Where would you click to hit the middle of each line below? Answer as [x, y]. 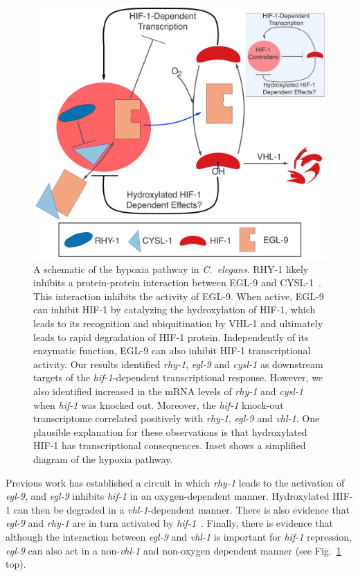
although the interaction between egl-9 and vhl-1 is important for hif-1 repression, [179, 536]
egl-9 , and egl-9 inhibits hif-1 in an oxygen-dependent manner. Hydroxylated [168, 496]
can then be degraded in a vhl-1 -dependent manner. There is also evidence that [182, 509]
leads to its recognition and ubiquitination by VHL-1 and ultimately [178, 323]
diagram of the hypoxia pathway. [103, 459]
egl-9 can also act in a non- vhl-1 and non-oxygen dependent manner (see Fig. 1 [173, 550]
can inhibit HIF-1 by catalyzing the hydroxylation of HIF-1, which [174, 309]
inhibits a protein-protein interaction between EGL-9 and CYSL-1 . [177, 282]
